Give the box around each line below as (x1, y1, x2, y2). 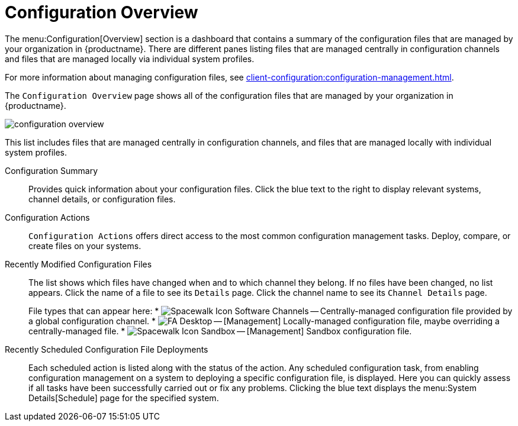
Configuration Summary (5, 165, 98, 176)
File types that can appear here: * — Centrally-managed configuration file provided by (28, 305, 513, 316)
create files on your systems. (28, 240, 141, 251)
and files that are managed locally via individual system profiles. (5, 53, 255, 64)
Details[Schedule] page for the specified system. (28, 392, 219, 403)
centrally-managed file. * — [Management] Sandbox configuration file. (28, 325, 412, 336)
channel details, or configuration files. (28, 193, 176, 204)
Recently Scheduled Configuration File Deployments (5, 344, 208, 354)
